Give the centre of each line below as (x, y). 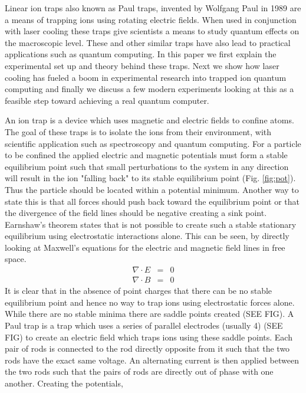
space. (16, 259)
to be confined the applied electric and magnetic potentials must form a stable (146, 155)
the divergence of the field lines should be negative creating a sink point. (136, 213)
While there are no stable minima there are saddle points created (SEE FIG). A (149, 314)
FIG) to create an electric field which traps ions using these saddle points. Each (149, 337)
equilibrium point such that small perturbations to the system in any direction (147, 166)
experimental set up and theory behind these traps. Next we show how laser (142, 65)
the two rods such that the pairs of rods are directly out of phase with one (139, 371)
